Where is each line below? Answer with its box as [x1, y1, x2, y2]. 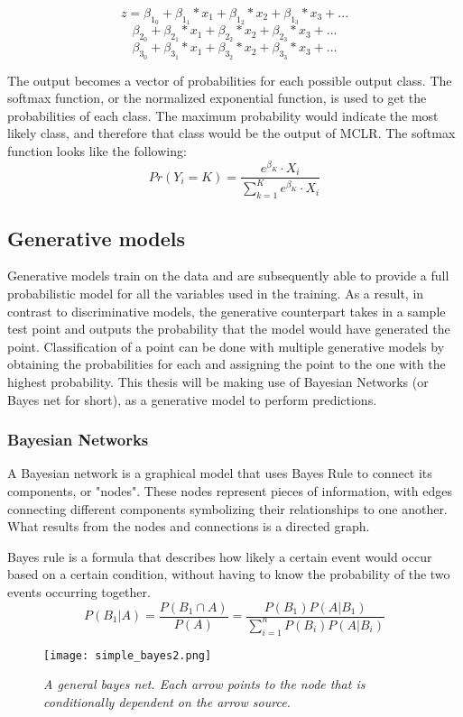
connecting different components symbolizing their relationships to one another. [7, 499, 448, 518]
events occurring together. [7, 582, 151, 601]
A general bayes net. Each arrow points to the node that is [43, 675, 366, 694]
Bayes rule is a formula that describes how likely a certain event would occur [7, 547, 432, 565]
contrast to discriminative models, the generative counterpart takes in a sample [7, 301, 446, 320]
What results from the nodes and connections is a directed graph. [7, 517, 370, 536]
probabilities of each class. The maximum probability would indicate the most [7, 106, 439, 124]
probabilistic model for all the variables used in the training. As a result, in [7, 284, 424, 303]
